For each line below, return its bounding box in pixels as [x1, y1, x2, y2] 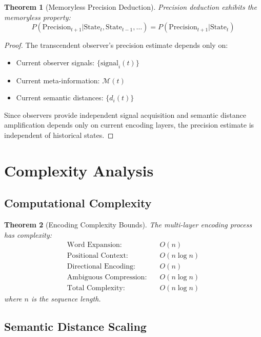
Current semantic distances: [16, 92, 104, 103]
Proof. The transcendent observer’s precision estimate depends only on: [4, 40, 228, 50]
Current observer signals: [16, 57, 95, 67]
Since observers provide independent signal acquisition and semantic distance [4, 109, 246, 120]
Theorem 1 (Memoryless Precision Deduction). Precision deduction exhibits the [4, 2, 257, 12]
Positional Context [67, 252, 126, 260]
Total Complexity [67, 285, 123, 292]
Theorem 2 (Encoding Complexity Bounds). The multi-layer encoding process [4, 219, 252, 230]
